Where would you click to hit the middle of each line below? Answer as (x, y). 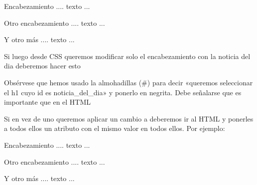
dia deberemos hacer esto (42, 66)
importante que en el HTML (48, 102)
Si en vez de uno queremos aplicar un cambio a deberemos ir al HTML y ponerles (129, 118)
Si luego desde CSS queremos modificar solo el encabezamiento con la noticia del (127, 56)
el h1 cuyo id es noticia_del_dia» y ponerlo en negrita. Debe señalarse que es (123, 92)
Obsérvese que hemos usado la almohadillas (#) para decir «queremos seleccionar (128, 82)
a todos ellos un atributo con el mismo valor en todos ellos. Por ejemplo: (115, 128)
